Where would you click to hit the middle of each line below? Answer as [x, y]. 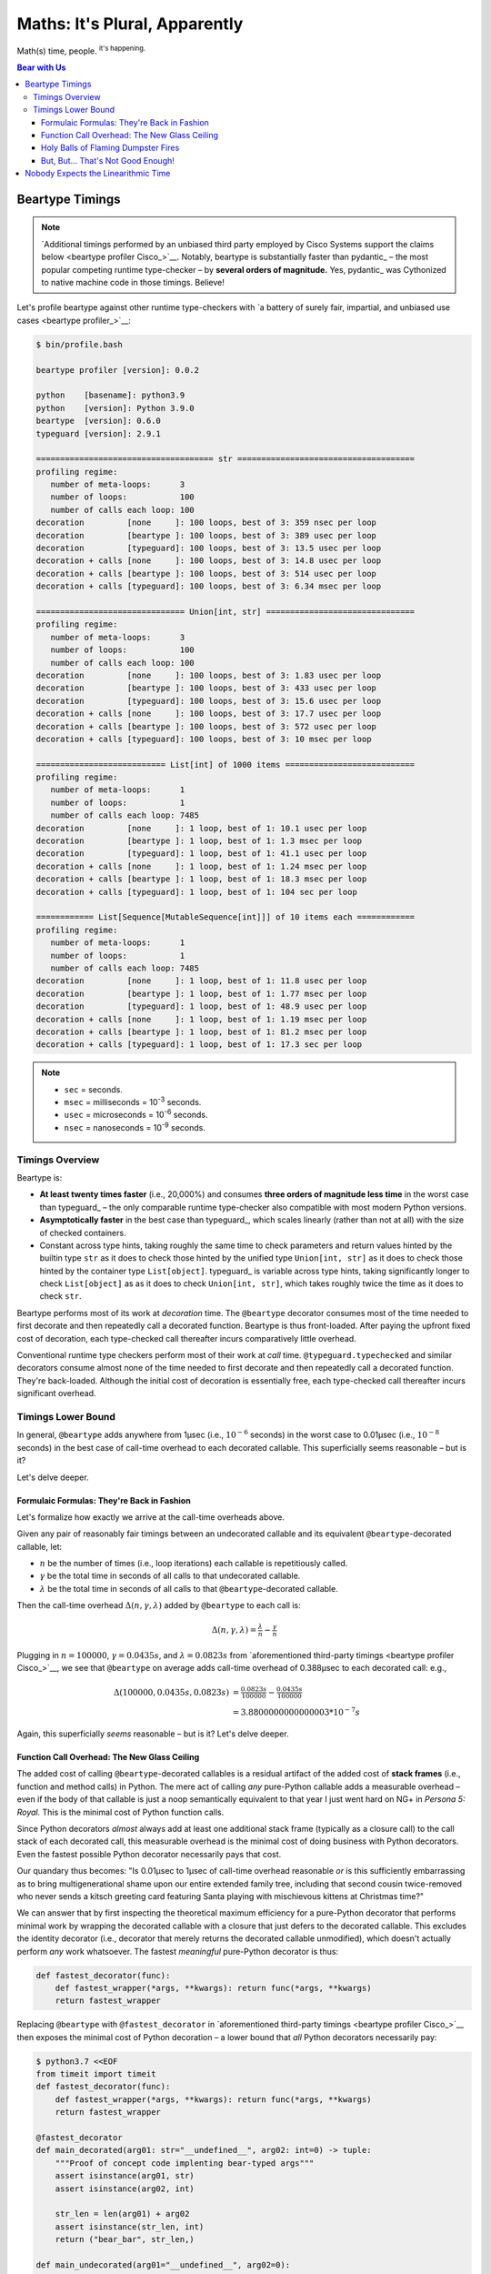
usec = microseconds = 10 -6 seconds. [136, 1114]
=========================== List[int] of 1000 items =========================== [225, 765]
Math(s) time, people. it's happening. [81, 50]
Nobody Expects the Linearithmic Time [98, 174]
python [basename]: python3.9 [110, 395]
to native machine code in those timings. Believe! [133, 283]
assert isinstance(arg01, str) [125, 2176]
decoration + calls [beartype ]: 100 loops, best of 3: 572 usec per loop [206, 726]
